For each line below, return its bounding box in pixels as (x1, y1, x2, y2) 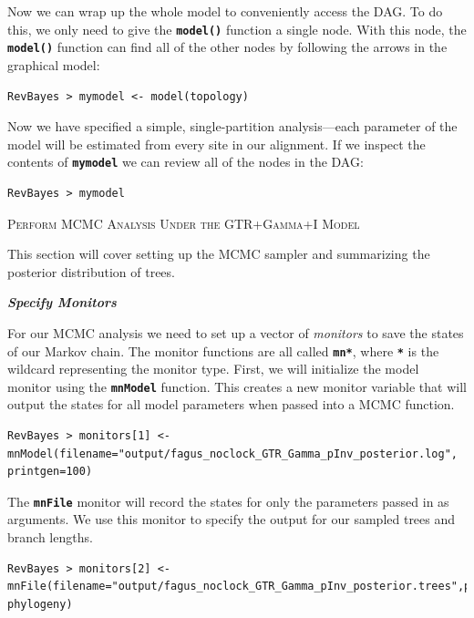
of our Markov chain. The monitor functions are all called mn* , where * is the (7, 341, 439, 360)
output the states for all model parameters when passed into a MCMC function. (7, 395, 455, 414)
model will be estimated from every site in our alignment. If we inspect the (7, 134, 426, 153)
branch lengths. (7, 528, 93, 547)
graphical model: (7, 55, 100, 74)
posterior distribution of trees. (7, 262, 175, 281)
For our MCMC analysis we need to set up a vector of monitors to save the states (7, 323, 464, 342)
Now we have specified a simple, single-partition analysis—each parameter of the (7, 117, 458, 136)
